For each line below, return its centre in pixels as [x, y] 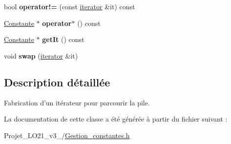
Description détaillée [57, 82]
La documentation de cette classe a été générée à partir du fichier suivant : [116, 119]
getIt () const [63, 39]
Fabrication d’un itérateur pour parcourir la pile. [77, 102]
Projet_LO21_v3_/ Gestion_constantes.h [67, 135]
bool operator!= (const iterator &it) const [70, 6]
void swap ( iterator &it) [41, 55]
